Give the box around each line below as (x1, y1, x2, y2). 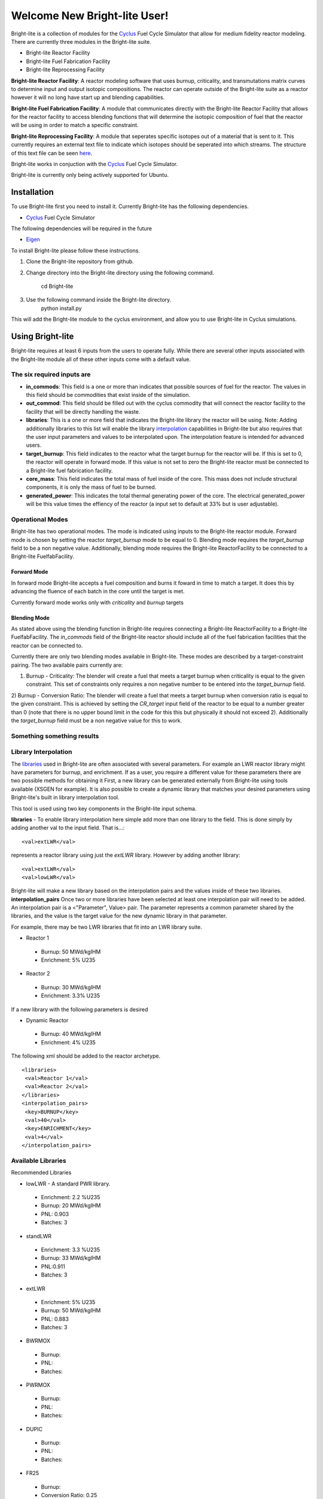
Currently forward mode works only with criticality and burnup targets (11, 598, 184, 606)
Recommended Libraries (11, 1169, 72, 1176)
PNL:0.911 (41, 1263, 65, 1270)
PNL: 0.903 (41, 1210, 69, 1217)
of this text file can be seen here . (11, 149, 93, 156)
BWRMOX (26, 1337, 51, 1344)
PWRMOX (26, 1381, 51, 1389)
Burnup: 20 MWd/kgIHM (41, 1202, 101, 1209)
